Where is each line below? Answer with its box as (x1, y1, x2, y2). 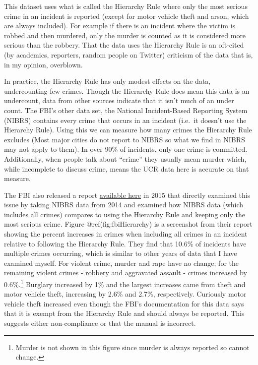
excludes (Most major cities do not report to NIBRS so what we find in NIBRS (4, 134, 245, 144)
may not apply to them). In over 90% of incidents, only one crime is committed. (4, 144, 248, 154)
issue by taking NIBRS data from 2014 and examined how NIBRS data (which (4, 199, 244, 210)
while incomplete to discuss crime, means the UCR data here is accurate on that (4, 163, 249, 174)
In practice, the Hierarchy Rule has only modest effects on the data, (4, 76, 211, 86)
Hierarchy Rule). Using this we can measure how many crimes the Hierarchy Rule (4, 124, 252, 135)
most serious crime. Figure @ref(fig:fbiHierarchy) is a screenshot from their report (4, 219, 253, 229)
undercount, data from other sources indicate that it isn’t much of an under (4, 95, 234, 106)
